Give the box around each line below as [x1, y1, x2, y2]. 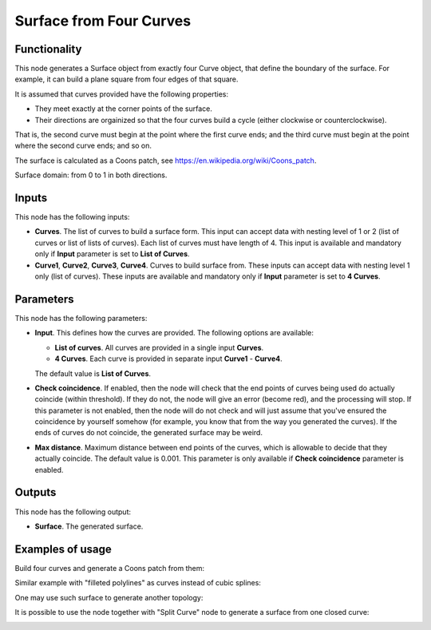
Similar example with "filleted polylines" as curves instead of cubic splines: [14, 578, 261, 588]
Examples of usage [14, 542, 112, 556]
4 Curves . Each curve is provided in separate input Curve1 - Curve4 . [54, 354, 283, 363]
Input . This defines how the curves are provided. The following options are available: [34, 328, 314, 338]
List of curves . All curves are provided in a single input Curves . [54, 343, 264, 352]
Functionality [14, 42, 82, 56]
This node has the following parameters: [14, 313, 148, 323]
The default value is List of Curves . [34, 368, 152, 378]
